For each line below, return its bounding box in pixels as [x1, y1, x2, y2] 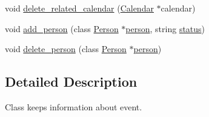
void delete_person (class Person [5, 42, 127, 55]
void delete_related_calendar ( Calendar [5, 2, 154, 14]
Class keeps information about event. [5, 100, 142, 113]
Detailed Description [5, 72, 138, 91]
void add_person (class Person [5, 22, 119, 35]
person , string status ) [125, 22, 205, 35]
